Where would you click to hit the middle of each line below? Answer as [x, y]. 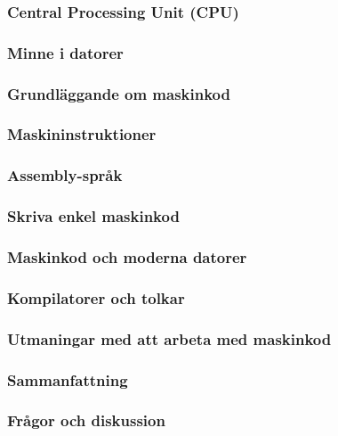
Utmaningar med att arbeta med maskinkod [169, 338]
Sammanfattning [68, 379]
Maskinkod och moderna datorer [127, 256]
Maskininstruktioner [82, 134]
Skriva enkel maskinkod [93, 216]
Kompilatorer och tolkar [96, 297]
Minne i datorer [65, 52]
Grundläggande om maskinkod [119, 93]
